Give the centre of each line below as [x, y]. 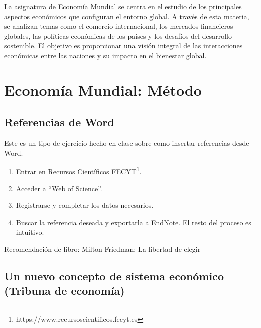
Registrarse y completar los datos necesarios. [85, 205]
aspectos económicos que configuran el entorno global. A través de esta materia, [127, 16]
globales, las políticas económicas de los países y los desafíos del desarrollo [118, 35]
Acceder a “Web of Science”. [59, 188]
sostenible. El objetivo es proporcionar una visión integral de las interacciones [123, 45]
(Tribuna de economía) [64, 291]
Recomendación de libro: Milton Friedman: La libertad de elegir [102, 248]
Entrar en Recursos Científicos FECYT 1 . [79, 171]
